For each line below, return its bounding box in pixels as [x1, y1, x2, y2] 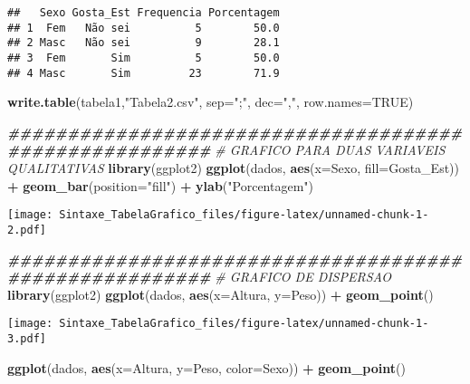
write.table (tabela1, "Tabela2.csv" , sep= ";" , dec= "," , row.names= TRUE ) [7, 92, 414, 111]
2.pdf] [7, 223, 46, 236]
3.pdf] [7, 332, 46, 345]
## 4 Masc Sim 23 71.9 [7, 66, 280, 80]
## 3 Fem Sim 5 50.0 [7, 51, 280, 64]
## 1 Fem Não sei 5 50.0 [7, 21, 280, 34]
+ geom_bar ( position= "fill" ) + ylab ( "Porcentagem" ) [7, 176, 313, 195]
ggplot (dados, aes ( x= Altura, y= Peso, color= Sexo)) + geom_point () [7, 358, 406, 377]
